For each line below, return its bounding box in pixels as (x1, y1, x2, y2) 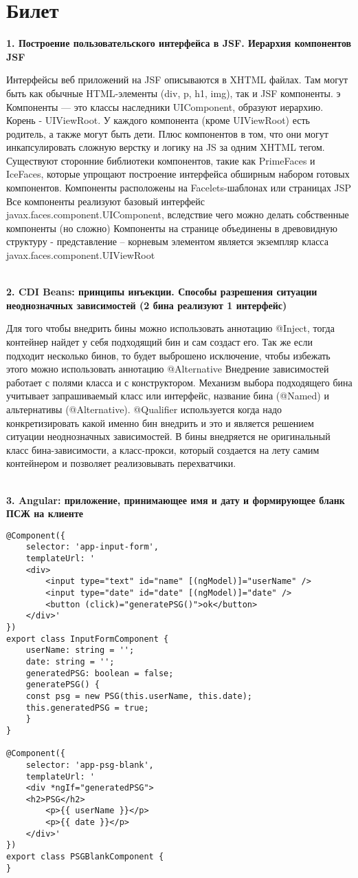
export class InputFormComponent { (6, 634, 169, 644)
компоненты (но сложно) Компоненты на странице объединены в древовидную (6, 220, 338, 235)
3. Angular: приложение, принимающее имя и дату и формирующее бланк (6, 492, 345, 507)
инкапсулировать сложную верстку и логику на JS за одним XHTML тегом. (6, 140, 325, 154)
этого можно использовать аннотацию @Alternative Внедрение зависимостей (6, 362, 329, 376)
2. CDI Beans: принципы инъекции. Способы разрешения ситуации (6, 284, 317, 299)
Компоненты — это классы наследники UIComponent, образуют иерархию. (6, 99, 324, 114)
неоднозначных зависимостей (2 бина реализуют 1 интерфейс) (6, 297, 287, 312)
